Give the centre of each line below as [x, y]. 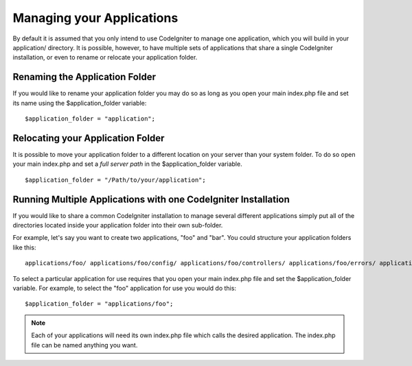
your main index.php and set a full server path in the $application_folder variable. [128, 164]
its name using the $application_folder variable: [80, 103]
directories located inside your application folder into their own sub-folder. [118, 225]
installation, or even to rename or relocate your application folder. [105, 58]
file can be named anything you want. [84, 345]
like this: [24, 247]
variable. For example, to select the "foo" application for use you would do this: [125, 288]
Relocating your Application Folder [89, 138]
